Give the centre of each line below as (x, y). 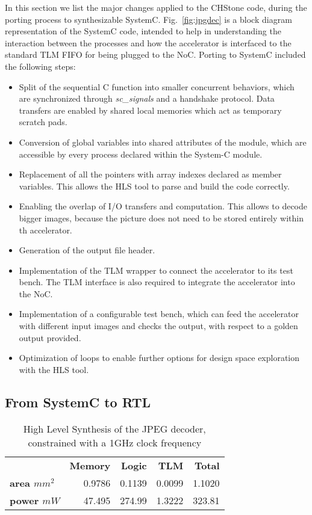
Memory (90, 465)
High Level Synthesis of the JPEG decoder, (114, 428)
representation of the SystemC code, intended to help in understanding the (143, 31)
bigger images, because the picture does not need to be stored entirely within (161, 217)
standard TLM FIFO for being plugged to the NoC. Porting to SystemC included (155, 54)
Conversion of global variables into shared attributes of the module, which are (163, 142)
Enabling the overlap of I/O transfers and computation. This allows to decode (163, 206)
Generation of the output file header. (87, 250)
